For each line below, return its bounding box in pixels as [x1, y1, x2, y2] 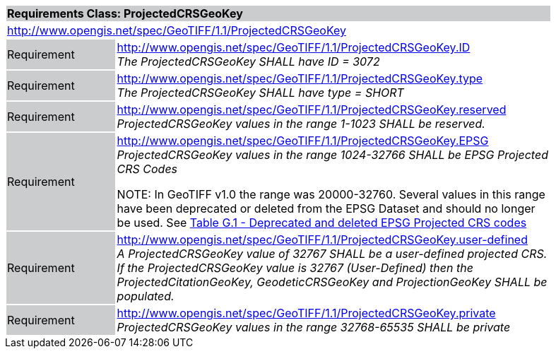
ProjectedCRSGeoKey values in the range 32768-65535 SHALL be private [117, 320, 511, 334]
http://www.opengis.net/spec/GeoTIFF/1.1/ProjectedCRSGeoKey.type [117, 71, 483, 85]
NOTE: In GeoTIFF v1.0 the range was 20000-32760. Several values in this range [117, 187, 545, 201]
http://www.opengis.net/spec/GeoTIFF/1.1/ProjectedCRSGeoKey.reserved [117, 102, 507, 117]
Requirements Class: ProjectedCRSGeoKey [7, 6, 243, 20]
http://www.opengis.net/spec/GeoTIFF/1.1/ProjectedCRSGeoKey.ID [117, 40, 471, 54]
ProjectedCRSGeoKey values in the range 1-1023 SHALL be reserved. [117, 117, 485, 131]
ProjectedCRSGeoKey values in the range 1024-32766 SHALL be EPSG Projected [117, 148, 548, 162]
